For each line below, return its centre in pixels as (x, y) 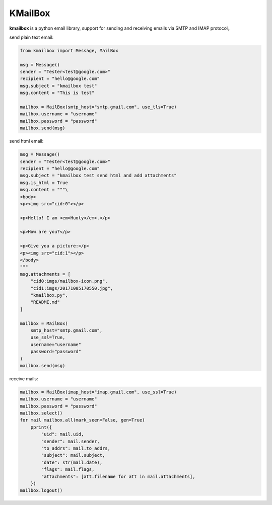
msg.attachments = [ (45, 274)
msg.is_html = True (44, 183)
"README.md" (45, 302)
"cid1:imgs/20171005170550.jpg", (72, 288)
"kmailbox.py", (49, 295)
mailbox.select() (41, 413)
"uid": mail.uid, (62, 434)
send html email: (26, 141)
